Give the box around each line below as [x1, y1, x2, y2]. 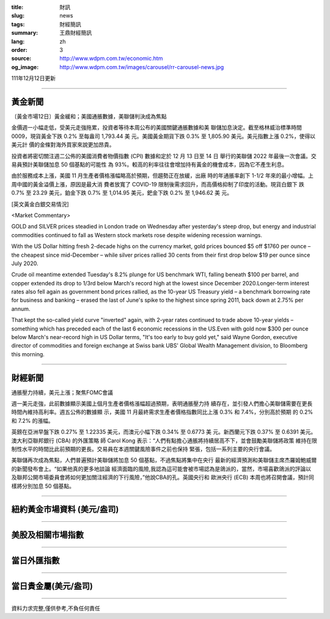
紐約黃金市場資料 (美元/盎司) [11, 504, 119, 515]
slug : [11, 12, 24, 20]
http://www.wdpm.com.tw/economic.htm [59, 55, 163, 62]
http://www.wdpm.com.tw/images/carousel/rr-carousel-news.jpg [59, 63, 224, 70]
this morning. [11, 350, 45, 357]
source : [11, 55, 32, 62]
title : [11, 4, 24, 10]
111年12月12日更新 [11, 75, 56, 82]
